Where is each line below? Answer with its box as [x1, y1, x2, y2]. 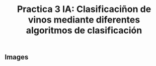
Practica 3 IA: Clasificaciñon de [17, 3, 151, 15]
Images [5, 53, 29, 61]
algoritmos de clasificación [26, 25, 142, 36]
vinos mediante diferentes [28, 14, 140, 25]
